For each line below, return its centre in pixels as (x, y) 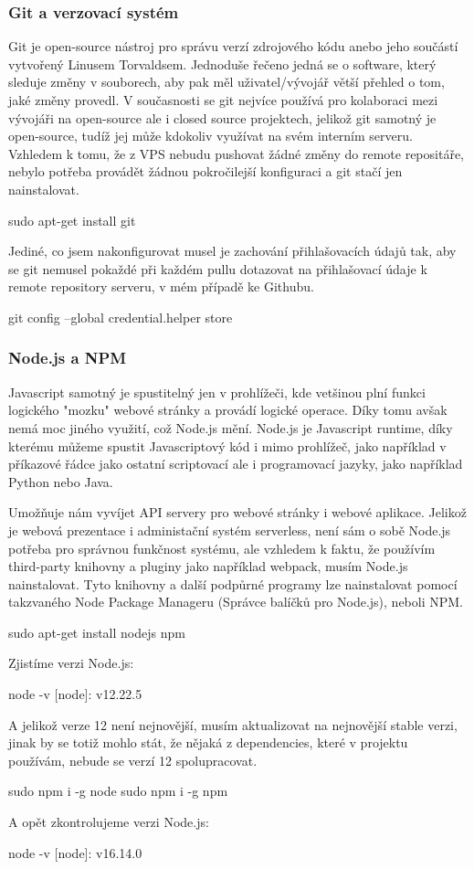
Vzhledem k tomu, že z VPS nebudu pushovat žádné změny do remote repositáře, (236, 153)
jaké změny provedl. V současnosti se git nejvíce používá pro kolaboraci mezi (223, 100)
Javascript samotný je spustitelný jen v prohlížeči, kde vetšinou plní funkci (217, 392)
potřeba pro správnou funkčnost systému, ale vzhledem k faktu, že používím (222, 548)
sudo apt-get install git (72, 220)
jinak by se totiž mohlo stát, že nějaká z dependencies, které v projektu (208, 742)
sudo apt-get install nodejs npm (97, 632)
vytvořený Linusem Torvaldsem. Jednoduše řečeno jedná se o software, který (222, 64)
